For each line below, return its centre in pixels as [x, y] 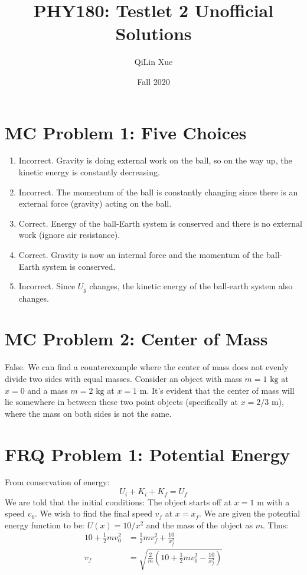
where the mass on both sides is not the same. [88, 413]
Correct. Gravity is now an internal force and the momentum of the [141, 254]
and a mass [48, 390]
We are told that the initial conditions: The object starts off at [118, 502]
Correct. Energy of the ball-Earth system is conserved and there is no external [160, 223]
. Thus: [275, 525]
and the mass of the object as [200, 525]
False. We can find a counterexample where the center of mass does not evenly [147, 367]
